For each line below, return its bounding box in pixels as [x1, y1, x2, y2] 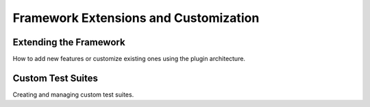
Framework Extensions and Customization [12, 10, 260, 25]
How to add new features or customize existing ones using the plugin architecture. [12, 55, 246, 63]
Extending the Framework [12, 36, 126, 48]
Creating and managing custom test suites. [12, 90, 134, 99]
